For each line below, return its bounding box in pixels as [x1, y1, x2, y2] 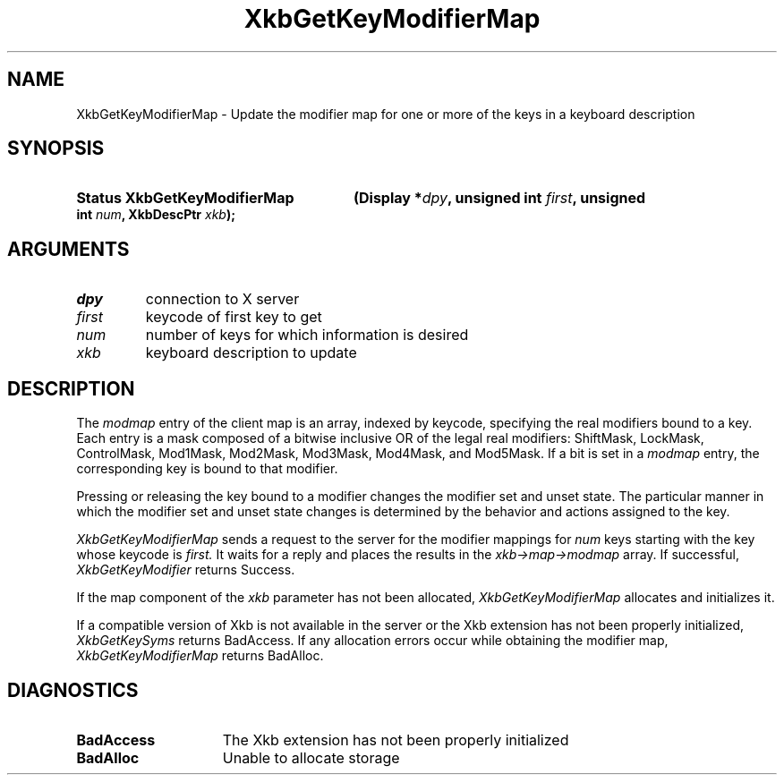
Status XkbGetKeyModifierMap [76, 189, 294, 208]
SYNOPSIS [7, 137, 105, 160]
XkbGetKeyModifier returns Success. [76, 562, 295, 578]
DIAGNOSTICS [7, 678, 139, 701]
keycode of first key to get [145, 308, 322, 327]
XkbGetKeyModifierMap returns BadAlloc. [76, 648, 324, 664]
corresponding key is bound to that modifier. [76, 461, 338, 477]
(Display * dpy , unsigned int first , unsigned [353, 189, 646, 208]
